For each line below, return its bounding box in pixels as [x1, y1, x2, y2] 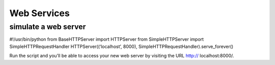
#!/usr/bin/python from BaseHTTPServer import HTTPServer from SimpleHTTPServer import [9, 36, 204, 42]
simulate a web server [9, 22, 86, 31]
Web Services [9, 8, 70, 19]
